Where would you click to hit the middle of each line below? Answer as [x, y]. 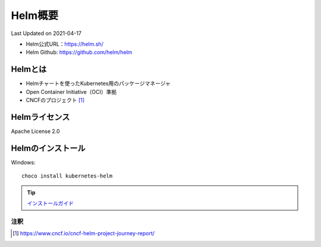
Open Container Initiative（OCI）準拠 [71, 91]
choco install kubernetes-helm [67, 176]
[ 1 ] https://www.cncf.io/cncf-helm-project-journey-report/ [84, 233]
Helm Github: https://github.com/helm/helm [79, 52]
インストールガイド [51, 203]
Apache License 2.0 [35, 131]
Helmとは [29, 69]
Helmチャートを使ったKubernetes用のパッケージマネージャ [98, 84]
